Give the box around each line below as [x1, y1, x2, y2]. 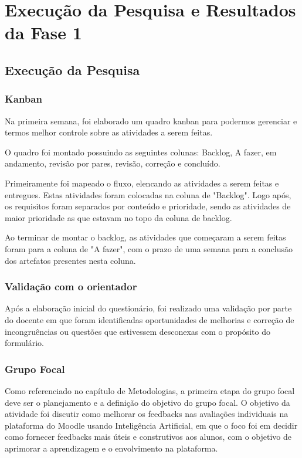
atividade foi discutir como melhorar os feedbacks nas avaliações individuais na [5, 408, 289, 420]
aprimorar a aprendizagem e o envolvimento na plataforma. [5, 442, 218, 454]
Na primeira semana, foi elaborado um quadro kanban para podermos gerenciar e [5, 114, 297, 127]
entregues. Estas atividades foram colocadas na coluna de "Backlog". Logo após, [5, 188, 291, 201]
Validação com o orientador [5, 279, 137, 294]
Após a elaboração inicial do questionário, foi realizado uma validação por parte [5, 302, 292, 314]
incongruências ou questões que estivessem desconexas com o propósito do [5, 325, 270, 337]
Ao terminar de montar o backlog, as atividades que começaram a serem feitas [5, 231, 286, 243]
